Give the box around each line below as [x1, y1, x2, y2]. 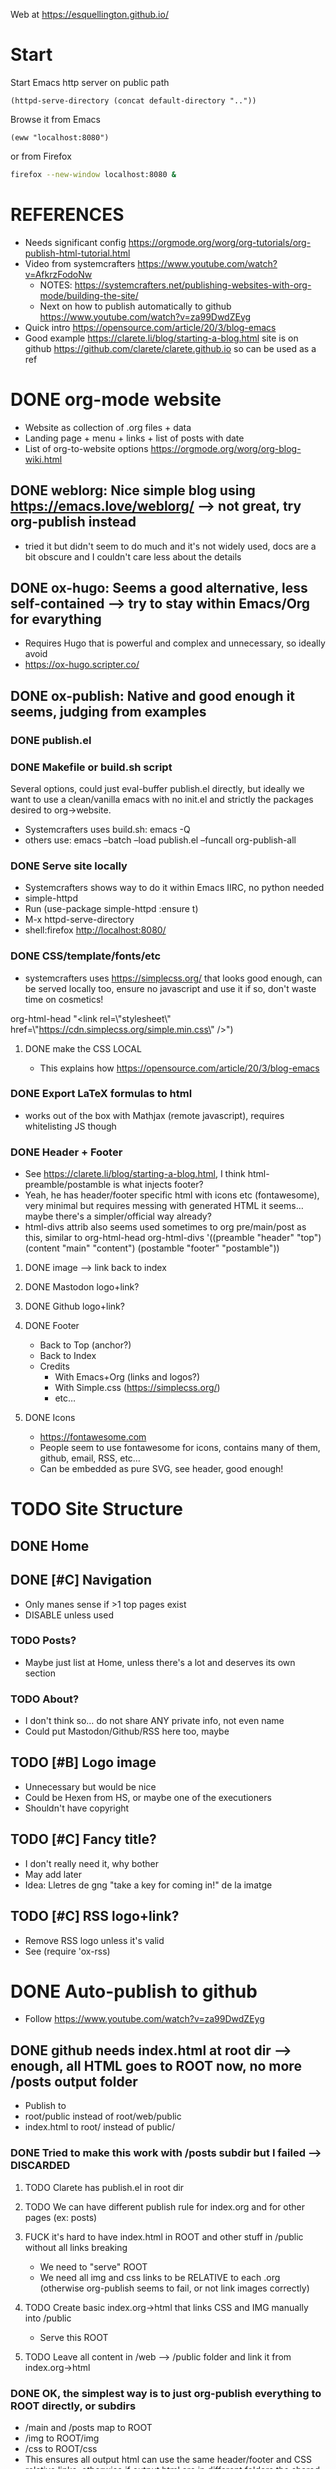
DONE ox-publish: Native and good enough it [10, 687, 296, 704]
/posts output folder [10, 2073, 138, 2090]
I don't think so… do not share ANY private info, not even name [24, 1715, 285, 1727]
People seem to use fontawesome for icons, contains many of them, [39, 1442, 321, 1454]
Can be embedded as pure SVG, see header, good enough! [39, 1463, 284, 1475]
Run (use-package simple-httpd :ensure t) [24, 903, 199, 915]
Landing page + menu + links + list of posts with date [24, 432, 245, 444]
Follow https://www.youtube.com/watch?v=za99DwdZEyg [24, 2013, 265, 2025]
